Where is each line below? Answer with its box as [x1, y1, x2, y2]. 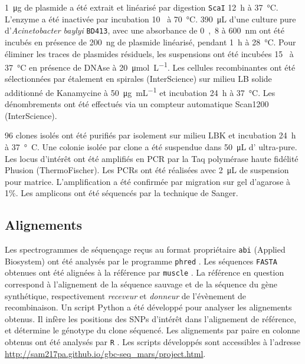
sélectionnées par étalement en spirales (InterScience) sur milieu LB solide [5, 72, 272, 85]
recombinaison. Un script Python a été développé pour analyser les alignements [5, 301, 292, 313]
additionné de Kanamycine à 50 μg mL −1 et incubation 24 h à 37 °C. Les [5, 84, 276, 98]
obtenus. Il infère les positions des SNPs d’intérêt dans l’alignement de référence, [5, 312, 296, 325]
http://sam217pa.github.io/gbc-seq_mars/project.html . [5, 347, 206, 359]
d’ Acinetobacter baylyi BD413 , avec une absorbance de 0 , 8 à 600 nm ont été [5, 24, 284, 37]
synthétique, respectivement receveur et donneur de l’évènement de [5, 289, 247, 302]
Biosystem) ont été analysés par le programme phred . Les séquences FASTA [5, 254, 277, 267]
